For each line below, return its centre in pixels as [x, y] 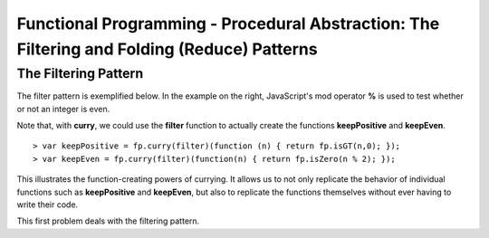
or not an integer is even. [63, 109]
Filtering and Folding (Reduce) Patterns [167, 49]
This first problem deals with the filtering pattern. [108, 221]
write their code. [48, 205]
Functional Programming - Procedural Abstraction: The [228, 24]
